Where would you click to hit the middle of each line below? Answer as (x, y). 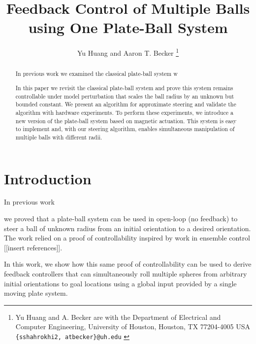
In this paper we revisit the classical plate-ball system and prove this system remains (124, 87)
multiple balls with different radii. (59, 137)
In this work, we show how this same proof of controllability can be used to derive (128, 264)
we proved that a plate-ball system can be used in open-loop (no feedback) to (121, 219)
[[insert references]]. (33, 247)
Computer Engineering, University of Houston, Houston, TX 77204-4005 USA (133, 327)
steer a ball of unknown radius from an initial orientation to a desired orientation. (128, 228)
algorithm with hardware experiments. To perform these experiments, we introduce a (124, 112)
